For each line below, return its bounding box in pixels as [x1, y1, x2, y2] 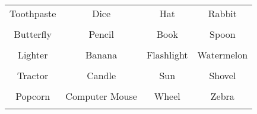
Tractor [17, 69, 49, 82]
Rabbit [208, 6, 237, 20]
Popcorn [15, 89, 50, 103]
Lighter [17, 48, 48, 61]
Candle [87, 69, 116, 82]
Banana [85, 48, 118, 61]
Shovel [209, 69, 236, 82]
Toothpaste [9, 6, 56, 20]
